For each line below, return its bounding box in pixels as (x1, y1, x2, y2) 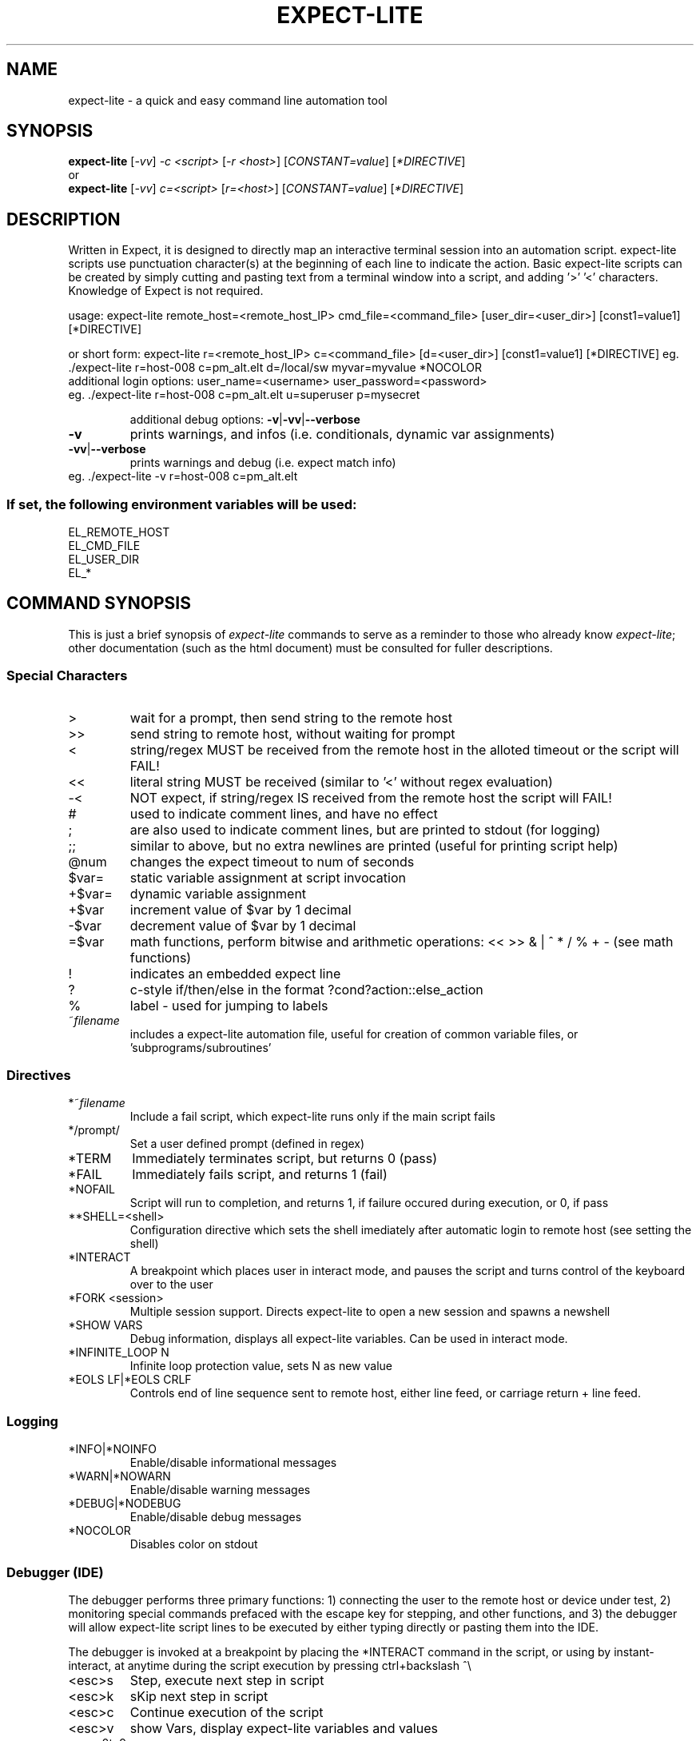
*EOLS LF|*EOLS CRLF (68, 1372, 192, 1387)
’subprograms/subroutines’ (129, 1040, 272, 1054)
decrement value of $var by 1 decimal (129, 917, 356, 934)
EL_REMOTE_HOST (68, 525, 170, 540)
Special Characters (6, 667, 128, 684)
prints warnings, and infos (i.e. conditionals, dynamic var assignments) (129, 426, 555, 443)
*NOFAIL (68, 1182, 116, 1197)
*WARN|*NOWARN (68, 1469, 171, 1484)
